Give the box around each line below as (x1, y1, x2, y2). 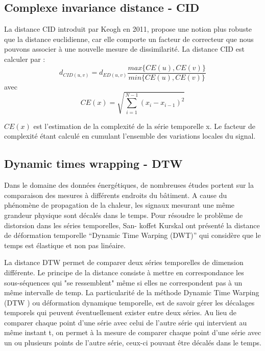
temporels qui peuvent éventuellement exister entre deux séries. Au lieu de (4, 307, 237, 318)
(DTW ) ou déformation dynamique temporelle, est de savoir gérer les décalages (4, 297, 255, 308)
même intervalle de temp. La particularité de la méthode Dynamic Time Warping (4, 287, 259, 298)
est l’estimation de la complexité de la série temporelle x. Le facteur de (33, 120, 255, 131)
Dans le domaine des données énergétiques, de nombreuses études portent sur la (4, 180, 254, 190)
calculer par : (4, 53, 45, 64)
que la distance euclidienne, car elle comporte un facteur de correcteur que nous (4, 33, 254, 44)
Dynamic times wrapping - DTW (4, 156, 183, 171)
